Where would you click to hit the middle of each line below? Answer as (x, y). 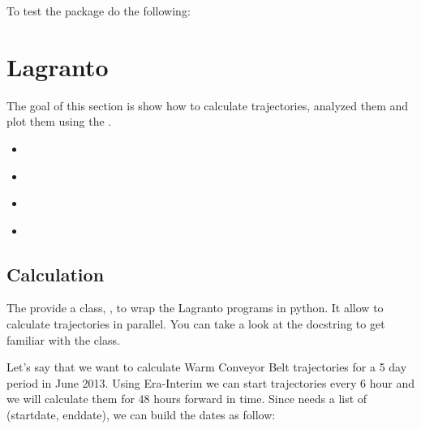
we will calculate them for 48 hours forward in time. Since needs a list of (187, 399)
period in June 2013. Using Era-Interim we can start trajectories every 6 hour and (210, 382)
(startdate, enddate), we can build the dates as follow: (141, 415)
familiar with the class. (63, 339)
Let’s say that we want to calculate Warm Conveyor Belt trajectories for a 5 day (207, 367)
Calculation (56, 274)
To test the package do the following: (99, 11)
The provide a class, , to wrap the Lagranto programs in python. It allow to (195, 308)
